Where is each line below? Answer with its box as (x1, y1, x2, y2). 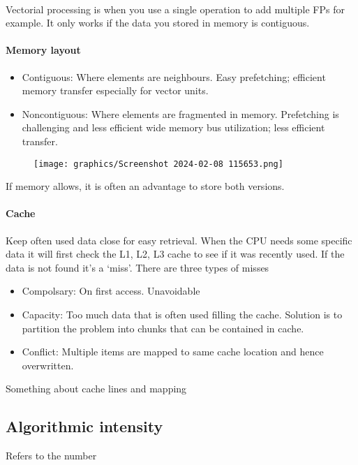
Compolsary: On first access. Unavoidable (22, 283, 200, 298)
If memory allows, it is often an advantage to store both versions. (6, 179, 285, 193)
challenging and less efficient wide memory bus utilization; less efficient (22, 120, 325, 135)
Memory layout (6, 43, 81, 57)
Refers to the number (6, 448, 97, 463)
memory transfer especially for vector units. (22, 83, 209, 98)
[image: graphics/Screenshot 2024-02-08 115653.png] (33, 158, 283, 169)
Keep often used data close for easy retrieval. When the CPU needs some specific (6, 232, 352, 247)
